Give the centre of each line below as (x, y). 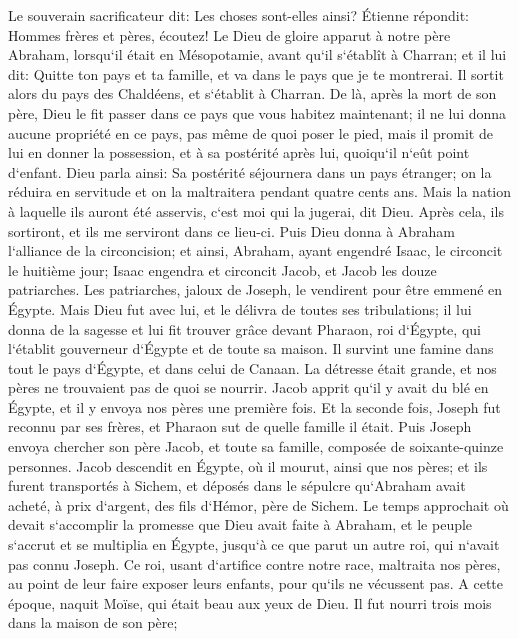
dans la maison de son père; (93, 622)
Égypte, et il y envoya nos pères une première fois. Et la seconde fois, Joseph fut (254, 406)
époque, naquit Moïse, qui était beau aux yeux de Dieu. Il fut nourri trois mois (250, 602)
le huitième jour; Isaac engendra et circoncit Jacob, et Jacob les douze (222, 269)
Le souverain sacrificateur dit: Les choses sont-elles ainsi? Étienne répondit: (238, 15)
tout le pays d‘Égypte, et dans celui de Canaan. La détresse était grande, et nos (252, 367)
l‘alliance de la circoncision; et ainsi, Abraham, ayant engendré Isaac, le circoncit (255, 250)
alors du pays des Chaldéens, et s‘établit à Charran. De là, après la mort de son (252, 93)
